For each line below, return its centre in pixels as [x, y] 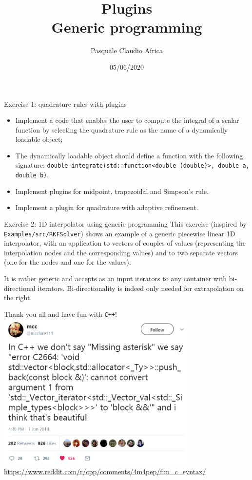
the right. [18, 298]
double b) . [32, 175]
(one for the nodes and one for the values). [68, 262]
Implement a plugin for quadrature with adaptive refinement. [107, 207]
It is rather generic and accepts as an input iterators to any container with [116, 278]
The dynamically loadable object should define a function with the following [129, 155]
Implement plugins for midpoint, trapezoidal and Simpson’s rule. [112, 191]
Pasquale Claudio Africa [127, 50]
